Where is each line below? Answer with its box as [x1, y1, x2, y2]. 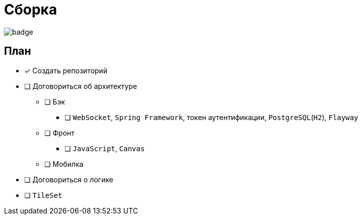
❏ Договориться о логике [24, 175, 113, 184]
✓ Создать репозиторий [24, 66, 108, 75]
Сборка [4, 1, 57, 18]
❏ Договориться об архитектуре [24, 81, 137, 90]
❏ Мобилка [44, 159, 84, 168]
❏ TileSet [24, 190, 62, 199]
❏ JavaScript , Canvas [64, 144, 145, 153]
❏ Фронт [44, 128, 75, 137]
